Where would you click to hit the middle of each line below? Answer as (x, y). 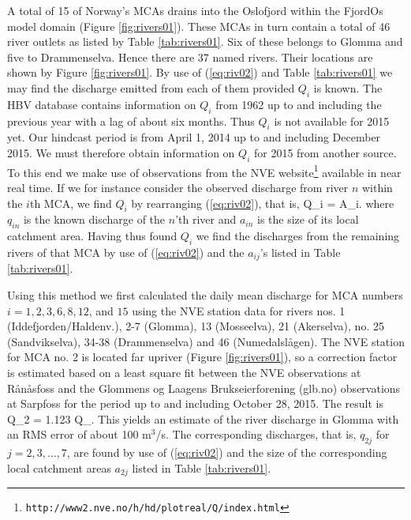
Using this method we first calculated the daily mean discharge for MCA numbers (205, 295)
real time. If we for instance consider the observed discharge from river (178, 187)
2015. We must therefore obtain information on (121, 152)
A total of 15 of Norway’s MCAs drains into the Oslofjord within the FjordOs (195, 10)
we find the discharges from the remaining (298, 236)
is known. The (348, 87)
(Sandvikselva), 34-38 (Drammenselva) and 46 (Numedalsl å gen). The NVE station (206, 341)
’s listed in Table (300, 252)
